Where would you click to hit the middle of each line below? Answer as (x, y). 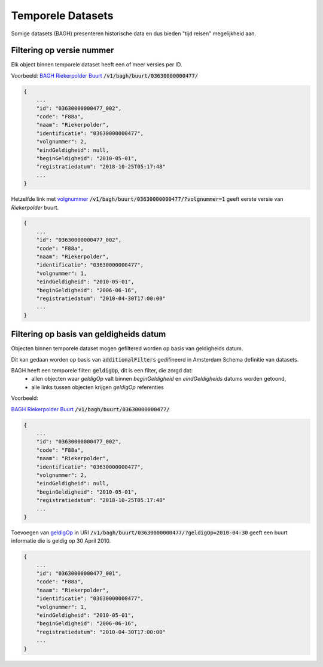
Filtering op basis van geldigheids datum (89, 334)
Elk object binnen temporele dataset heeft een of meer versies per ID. (97, 65)
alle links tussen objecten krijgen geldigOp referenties (97, 387)
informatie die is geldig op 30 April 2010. (61, 541)
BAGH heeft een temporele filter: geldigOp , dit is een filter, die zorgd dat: (102, 371)
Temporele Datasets (62, 16)
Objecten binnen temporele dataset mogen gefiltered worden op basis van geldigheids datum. (127, 348)
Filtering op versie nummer (63, 51)
